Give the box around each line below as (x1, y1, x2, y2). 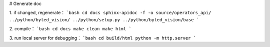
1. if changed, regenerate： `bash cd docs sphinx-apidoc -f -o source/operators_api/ (9, 10, 211, 16)
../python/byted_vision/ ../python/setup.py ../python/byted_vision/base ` (9, 17, 199, 22)
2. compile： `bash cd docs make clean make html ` (9, 26, 132, 32)
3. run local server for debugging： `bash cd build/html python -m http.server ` (9, 35, 196, 41)
